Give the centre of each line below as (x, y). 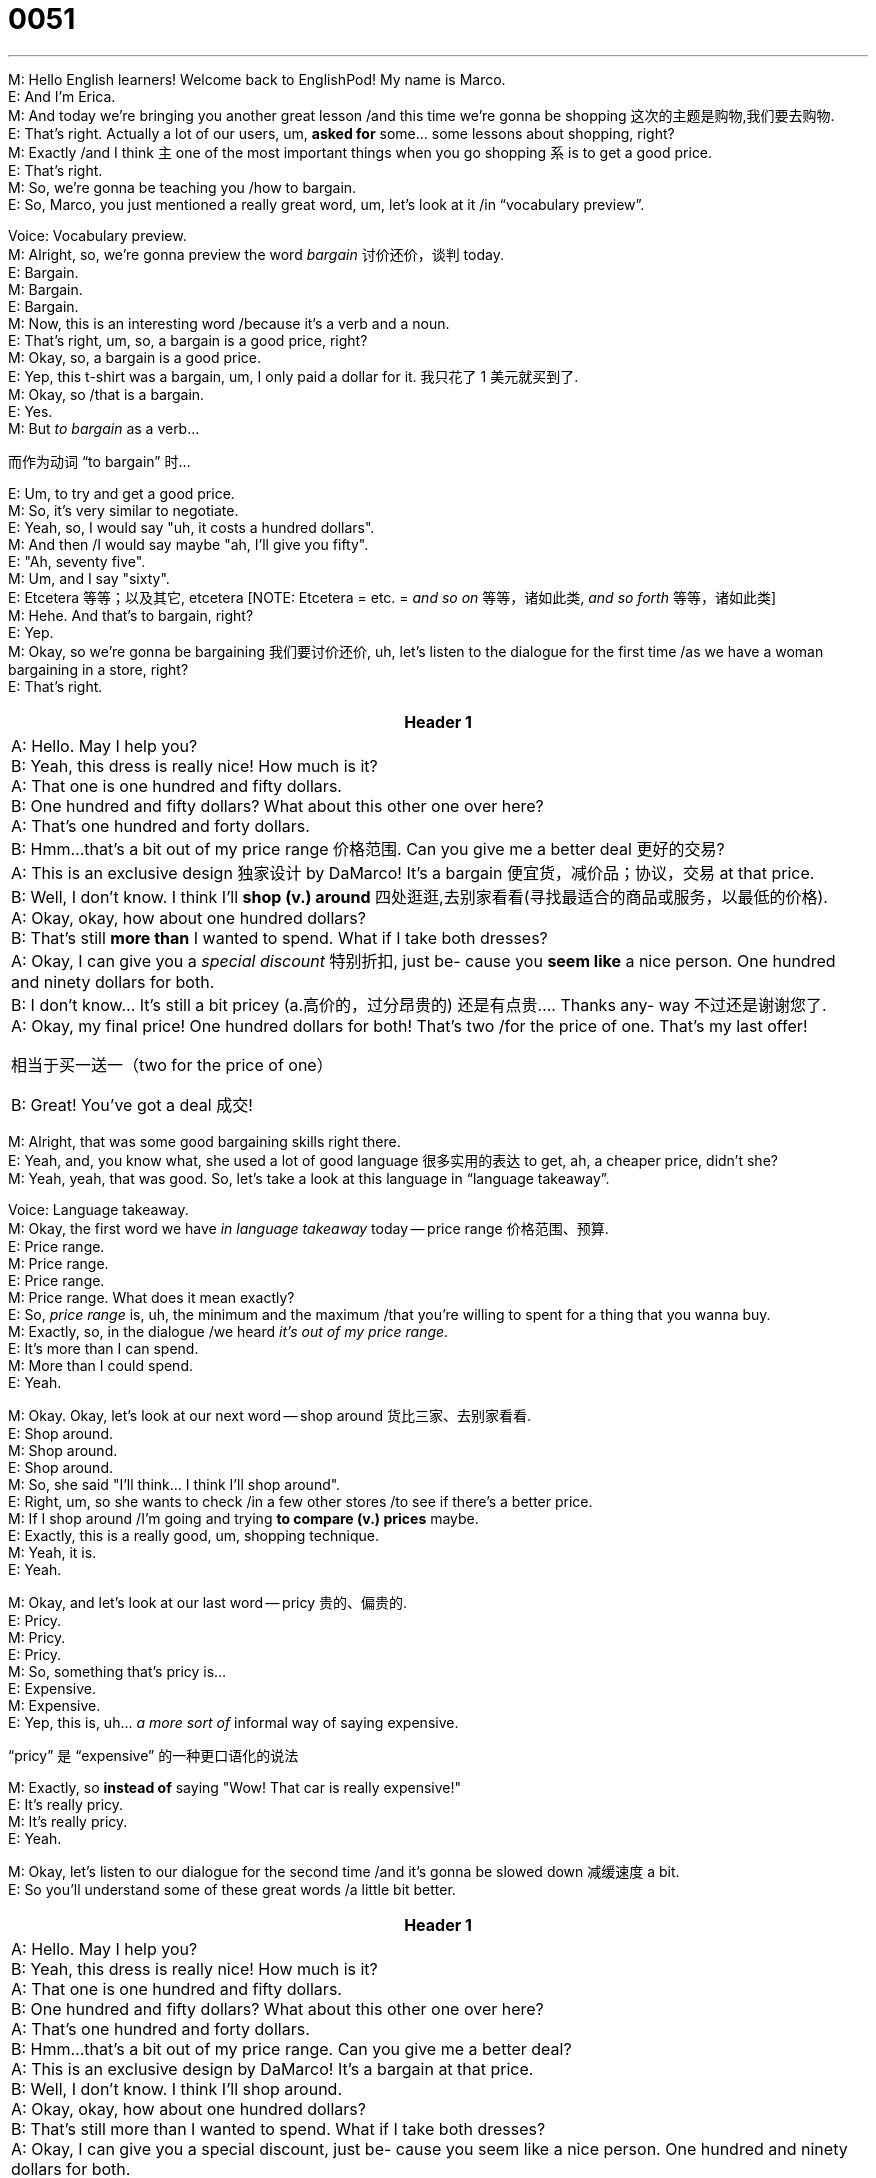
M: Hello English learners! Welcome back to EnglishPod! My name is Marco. (257, 79)
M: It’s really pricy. (68, 1821)
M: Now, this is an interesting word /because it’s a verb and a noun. (229, 323)
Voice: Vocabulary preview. (97, 235)
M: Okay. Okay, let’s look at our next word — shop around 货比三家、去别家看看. (270, 1415)
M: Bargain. (45, 289)
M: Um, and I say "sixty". (89, 578)
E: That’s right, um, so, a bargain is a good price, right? (188, 340)
